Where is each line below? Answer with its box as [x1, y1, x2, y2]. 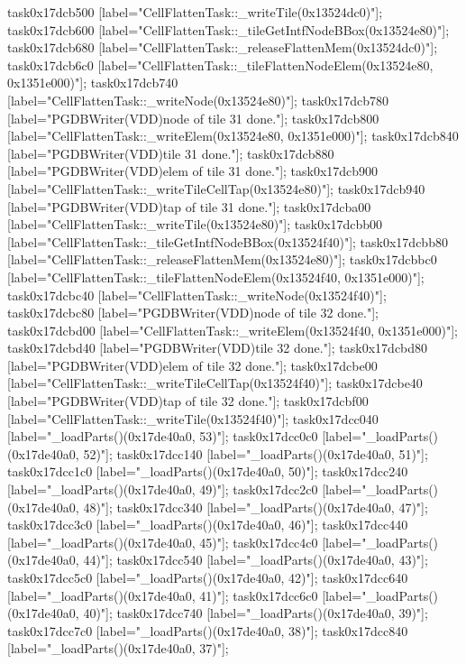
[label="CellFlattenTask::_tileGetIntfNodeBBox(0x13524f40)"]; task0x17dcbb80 [7, 232, 448, 251]
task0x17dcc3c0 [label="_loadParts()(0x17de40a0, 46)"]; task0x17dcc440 [7, 515, 408, 534]
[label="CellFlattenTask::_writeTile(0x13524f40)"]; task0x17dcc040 [7, 409, 379, 428]
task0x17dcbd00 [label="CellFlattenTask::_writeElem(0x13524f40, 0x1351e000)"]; [7, 320, 458, 339]
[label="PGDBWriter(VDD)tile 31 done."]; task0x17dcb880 [7, 143, 334, 162]
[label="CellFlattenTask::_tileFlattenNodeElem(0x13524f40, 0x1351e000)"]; [7, 267, 425, 286]
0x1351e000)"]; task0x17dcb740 [7, 73, 178, 92]
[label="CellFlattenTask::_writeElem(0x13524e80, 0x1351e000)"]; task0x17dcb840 [7, 126, 459, 145]
